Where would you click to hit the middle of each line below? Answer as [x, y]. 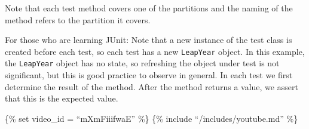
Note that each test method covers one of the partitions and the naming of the [149, 8]
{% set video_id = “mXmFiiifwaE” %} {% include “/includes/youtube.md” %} [152, 118]
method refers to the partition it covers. [78, 19]
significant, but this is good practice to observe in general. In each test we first [149, 75]
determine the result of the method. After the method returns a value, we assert [152, 86]
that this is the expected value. [62, 98]
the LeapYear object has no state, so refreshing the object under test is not [142, 63]
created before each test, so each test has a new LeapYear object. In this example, [155, 51]
